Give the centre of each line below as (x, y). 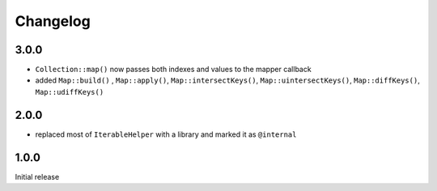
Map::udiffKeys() (70, 92)
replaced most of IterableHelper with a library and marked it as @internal (166, 134)
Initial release (37, 176)
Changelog (53, 21)
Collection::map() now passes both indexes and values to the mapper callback (173, 70)
